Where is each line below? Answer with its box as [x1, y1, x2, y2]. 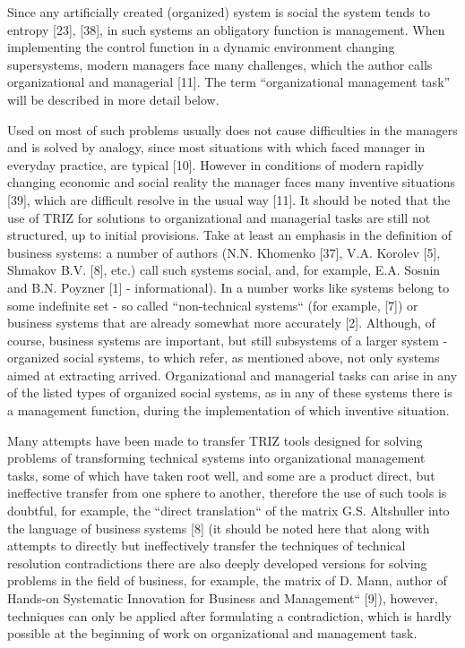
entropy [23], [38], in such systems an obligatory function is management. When [7, 20, 445, 38]
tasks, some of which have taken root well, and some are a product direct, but [7, 465, 435, 484]
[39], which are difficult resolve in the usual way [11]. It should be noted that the [7, 190, 451, 209]
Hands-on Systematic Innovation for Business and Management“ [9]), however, [7, 589, 438, 607]
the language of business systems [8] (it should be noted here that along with [7, 518, 430, 537]
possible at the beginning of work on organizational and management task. [7, 624, 418, 643]
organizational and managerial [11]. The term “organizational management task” [7, 72, 451, 91]
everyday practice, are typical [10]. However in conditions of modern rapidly [7, 155, 425, 174]
